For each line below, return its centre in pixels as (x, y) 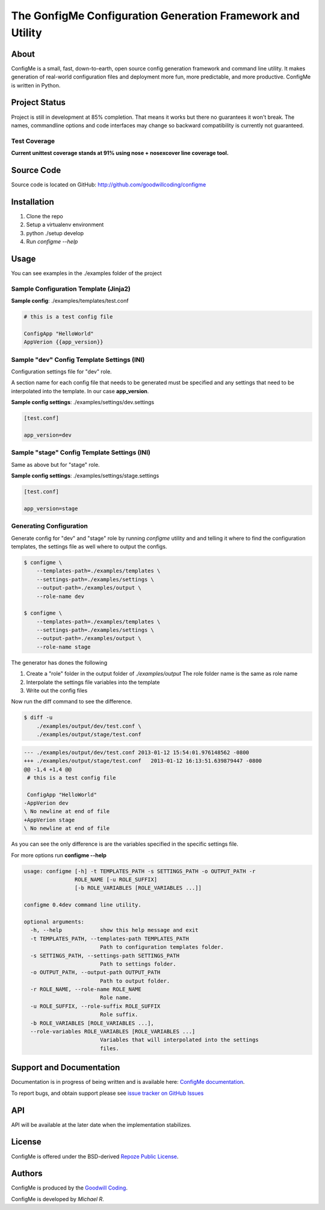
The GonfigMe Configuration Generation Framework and (156, 16)
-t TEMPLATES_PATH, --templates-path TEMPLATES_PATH (110, 939)
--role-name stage (63, 647)
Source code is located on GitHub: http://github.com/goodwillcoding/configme (109, 185)
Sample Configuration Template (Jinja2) (71, 288)
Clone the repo (45, 216)
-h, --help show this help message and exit (114, 930)
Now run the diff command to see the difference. (72, 702)
